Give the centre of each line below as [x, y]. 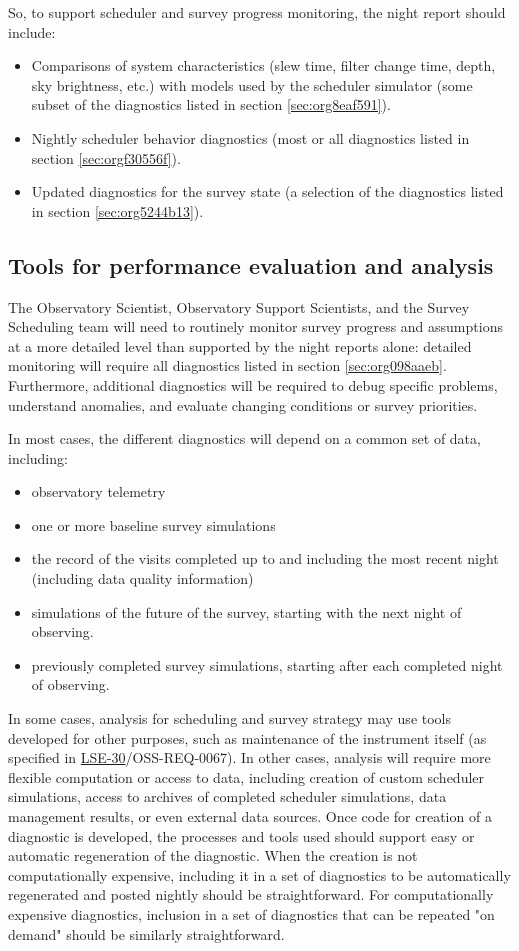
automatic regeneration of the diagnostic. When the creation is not [213, 855]
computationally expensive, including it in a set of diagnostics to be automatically [259, 874]
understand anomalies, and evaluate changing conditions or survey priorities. [243, 404]
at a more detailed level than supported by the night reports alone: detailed [240, 345]
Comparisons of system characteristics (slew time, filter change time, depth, [263, 65]
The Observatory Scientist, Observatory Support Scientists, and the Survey [239, 306]
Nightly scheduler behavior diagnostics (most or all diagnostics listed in [250, 137]
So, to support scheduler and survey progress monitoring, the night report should [257, 12]
